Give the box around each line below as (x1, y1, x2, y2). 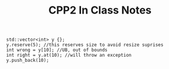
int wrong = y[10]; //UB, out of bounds (6, 47, 108, 53)
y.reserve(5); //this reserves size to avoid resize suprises (6, 42, 164, 48)
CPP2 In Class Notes (48, 4, 152, 17)
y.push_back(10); (6, 57, 49, 64)
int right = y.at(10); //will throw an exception (6, 52, 132, 58)
